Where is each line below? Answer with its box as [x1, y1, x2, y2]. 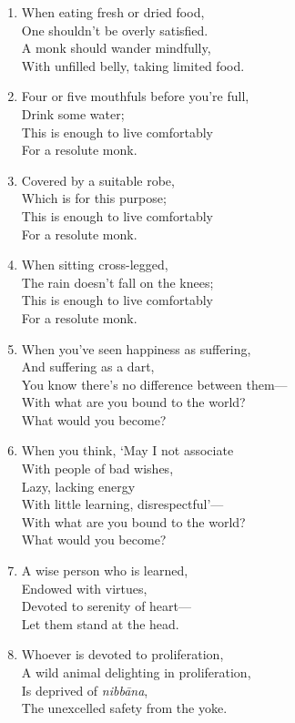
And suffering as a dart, [21, 357, 155, 376]
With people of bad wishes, [21, 459, 174, 478]
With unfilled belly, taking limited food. [21, 56, 245, 75]
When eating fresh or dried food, [21, 3, 205, 21]
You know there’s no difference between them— [21, 374, 288, 393]
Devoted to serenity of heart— [21, 596, 192, 616]
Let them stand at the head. [21, 614, 179, 633]
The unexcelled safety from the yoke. [21, 698, 228, 718]
